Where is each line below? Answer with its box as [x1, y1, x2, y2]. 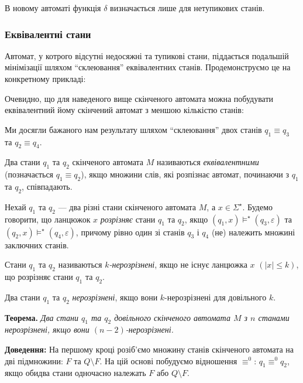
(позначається [5, 168, 54, 180]
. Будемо [242, 200, 273, 213]
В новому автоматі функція [5, 2, 101, 13]
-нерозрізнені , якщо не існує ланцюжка [109, 258, 247, 271]
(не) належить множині [211, 225, 295, 238]
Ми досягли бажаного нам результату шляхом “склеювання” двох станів [5, 123, 262, 135]
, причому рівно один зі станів [75, 225, 185, 238]
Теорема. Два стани [5, 311, 78, 323]
